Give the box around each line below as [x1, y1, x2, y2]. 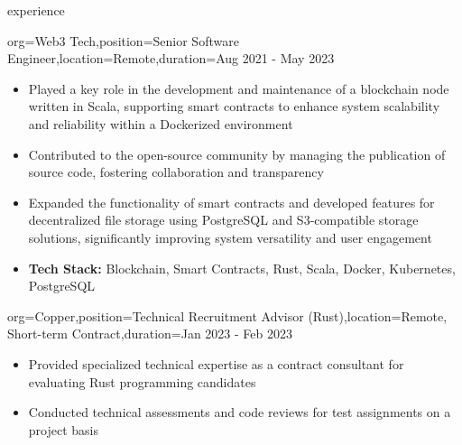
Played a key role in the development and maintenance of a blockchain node [28, 79, 449, 97]
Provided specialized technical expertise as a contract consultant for [28, 354, 404, 373]
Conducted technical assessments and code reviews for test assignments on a [28, 403, 451, 422]
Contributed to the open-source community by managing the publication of [28, 144, 446, 163]
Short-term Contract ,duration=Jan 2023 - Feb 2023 [7, 324, 292, 343]
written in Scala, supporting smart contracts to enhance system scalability [28, 97, 440, 116]
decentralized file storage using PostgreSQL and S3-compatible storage [28, 210, 419, 229]
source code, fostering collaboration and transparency [28, 162, 324, 181]
